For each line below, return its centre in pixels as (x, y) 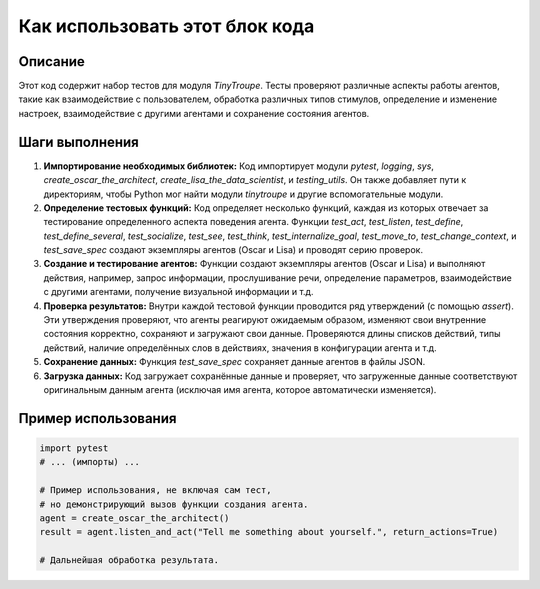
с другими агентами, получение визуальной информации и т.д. (178, 292)
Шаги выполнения (78, 141)
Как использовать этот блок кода (166, 26)
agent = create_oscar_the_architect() (134, 518)
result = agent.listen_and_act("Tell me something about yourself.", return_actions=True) (269, 532)
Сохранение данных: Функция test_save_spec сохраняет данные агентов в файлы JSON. (234, 362)
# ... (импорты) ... (89, 462)
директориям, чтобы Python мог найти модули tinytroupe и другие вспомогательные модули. (243, 194)
